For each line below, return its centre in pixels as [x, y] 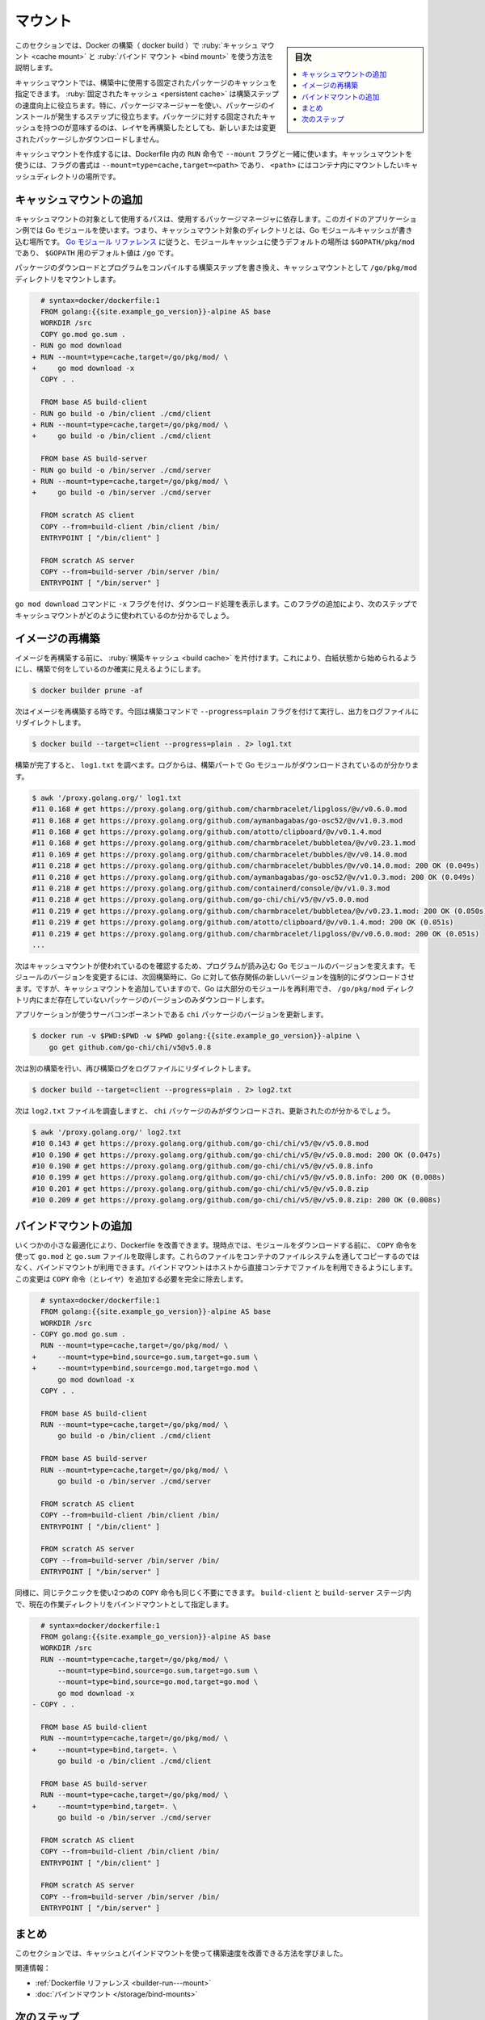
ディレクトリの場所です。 [78, 176]
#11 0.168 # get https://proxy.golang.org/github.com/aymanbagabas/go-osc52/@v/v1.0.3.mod [217, 821]
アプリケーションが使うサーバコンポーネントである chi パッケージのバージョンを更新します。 [171, 1015]
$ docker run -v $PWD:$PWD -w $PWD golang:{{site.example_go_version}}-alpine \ [196, 1036]
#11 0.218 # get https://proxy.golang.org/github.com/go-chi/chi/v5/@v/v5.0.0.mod [200, 900]
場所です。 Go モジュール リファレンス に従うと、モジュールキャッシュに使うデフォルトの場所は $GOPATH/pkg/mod [222, 242]
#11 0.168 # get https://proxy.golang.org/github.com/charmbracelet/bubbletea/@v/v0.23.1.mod [224, 843]
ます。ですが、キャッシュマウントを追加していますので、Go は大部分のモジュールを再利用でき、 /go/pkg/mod [200, 988]
